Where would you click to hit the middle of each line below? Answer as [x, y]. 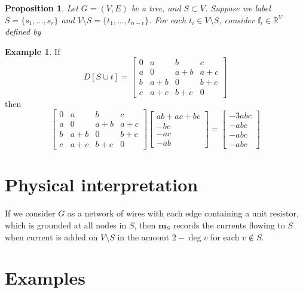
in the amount [143, 236]
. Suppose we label [238, 8]
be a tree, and [156, 8]
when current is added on [51, 236]
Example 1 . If [33, 51]
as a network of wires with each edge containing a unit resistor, [183, 213]
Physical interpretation [102, 184]
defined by [23, 31]
